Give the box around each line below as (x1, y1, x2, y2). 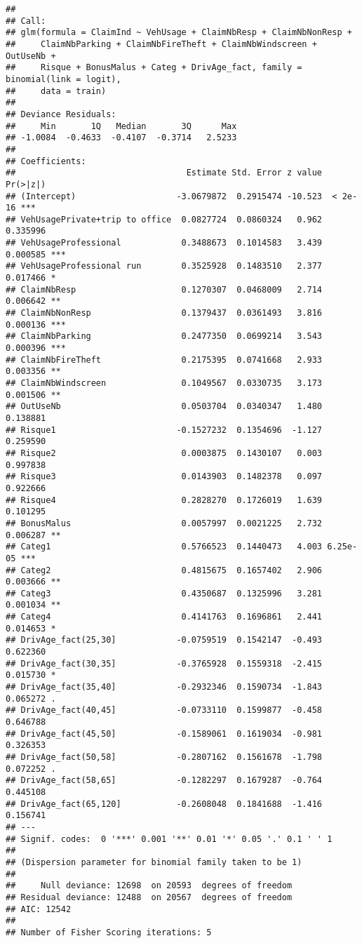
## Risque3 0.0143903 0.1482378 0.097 (6, 471, 323, 482)
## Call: (6, 15, 46, 26)
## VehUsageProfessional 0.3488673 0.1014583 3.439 (6, 238, 323, 248)
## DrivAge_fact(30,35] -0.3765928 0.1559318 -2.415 (6, 658, 323, 669)
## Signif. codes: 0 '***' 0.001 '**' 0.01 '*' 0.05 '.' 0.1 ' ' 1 (6, 834, 333, 844)
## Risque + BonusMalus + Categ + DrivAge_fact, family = (6, 62, 302, 73)
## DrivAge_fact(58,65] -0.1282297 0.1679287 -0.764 (6, 775, 323, 786)
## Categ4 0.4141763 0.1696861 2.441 (6, 612, 323, 622)
